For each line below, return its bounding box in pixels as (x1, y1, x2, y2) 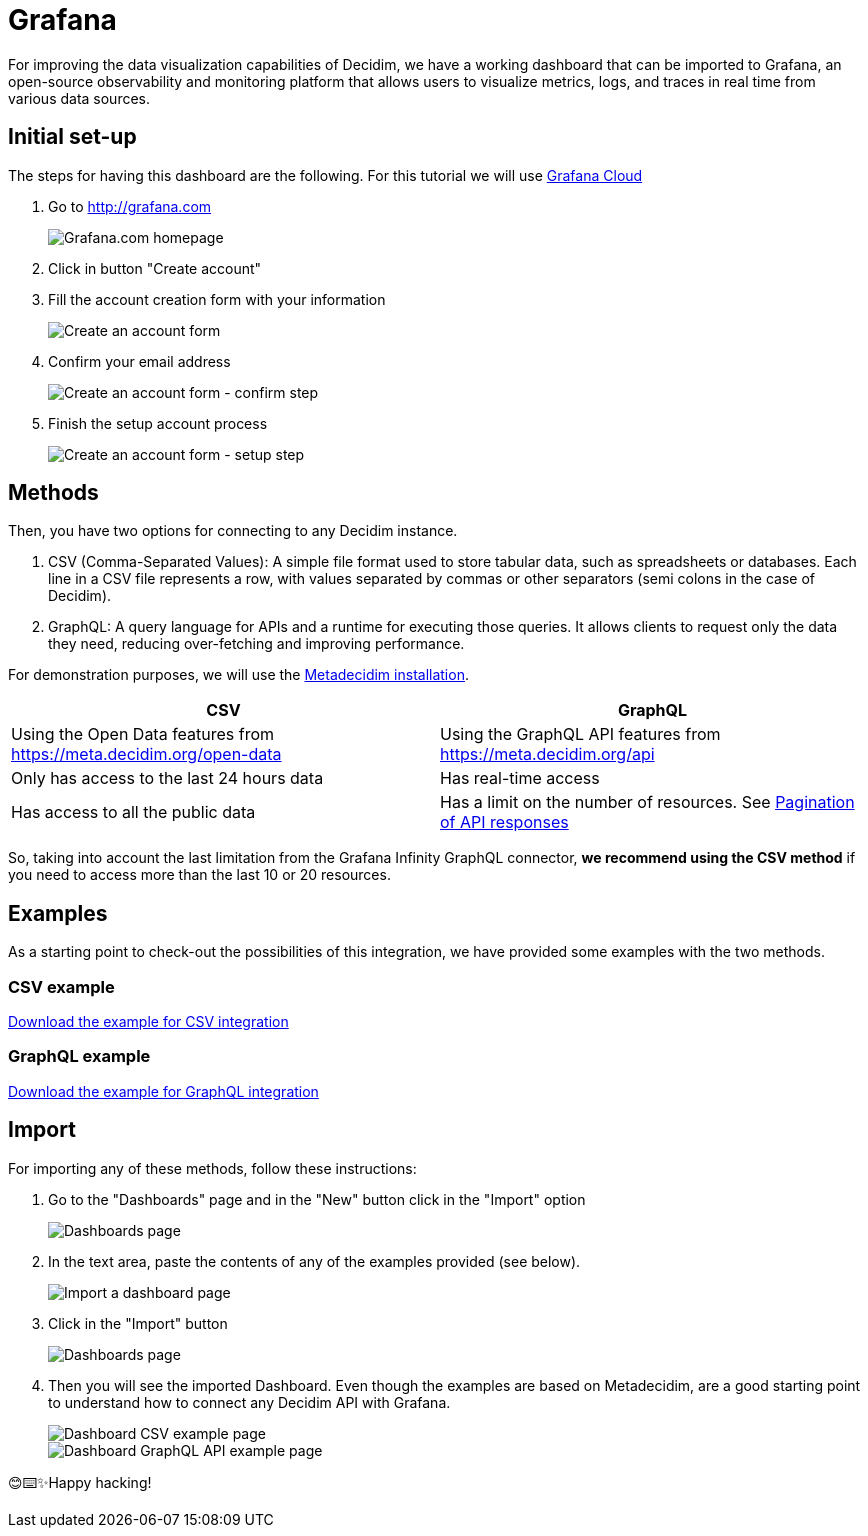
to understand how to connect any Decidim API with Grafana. (48, 1393, 451, 1411)
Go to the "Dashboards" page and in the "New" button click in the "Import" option (48, 1190, 586, 1208)
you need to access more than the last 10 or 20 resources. (8, 866, 391, 884)
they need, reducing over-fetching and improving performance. (48, 635, 465, 653)
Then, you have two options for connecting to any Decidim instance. (8, 522, 458, 540)
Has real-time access (440, 768, 600, 789)
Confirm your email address (48, 352, 231, 370)
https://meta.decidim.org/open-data (11, 744, 282, 765)
